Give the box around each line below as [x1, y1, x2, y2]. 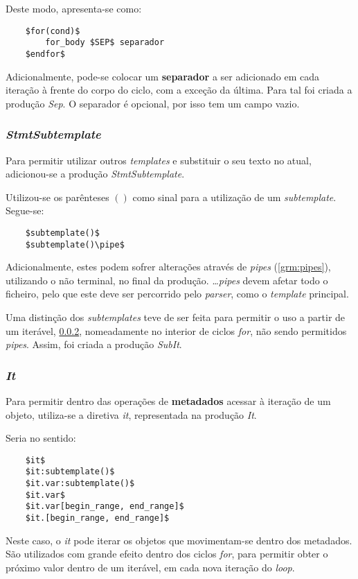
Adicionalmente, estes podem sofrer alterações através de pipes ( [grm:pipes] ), [6, 259, 331, 274]
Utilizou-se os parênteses [6, 189, 109, 204]
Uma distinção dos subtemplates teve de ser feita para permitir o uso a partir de [6, 310, 346, 325]
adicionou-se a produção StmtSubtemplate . [6, 166, 185, 181]
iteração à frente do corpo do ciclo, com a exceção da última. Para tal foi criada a [6, 83, 352, 97]
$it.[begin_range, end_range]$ [25, 513, 170, 524]
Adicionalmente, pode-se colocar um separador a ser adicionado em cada [6, 69, 320, 83]
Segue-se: [6, 203, 44, 218]
